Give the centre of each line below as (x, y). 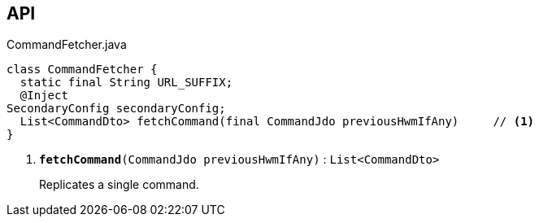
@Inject (44, 96)
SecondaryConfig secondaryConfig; (116, 109)
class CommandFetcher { (82, 70)
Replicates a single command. (119, 185)
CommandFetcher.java (67, 45)
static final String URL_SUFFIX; (126, 83)
